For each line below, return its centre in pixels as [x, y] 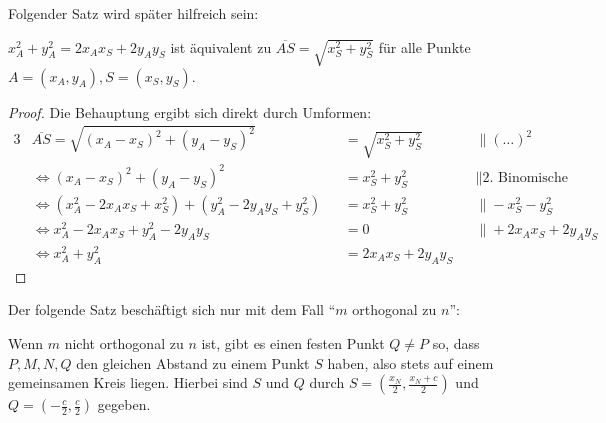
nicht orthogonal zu [124, 342]
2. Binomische [525, 177]
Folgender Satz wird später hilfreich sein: [133, 13]
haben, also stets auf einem [410, 362]
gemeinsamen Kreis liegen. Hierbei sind [128, 382]
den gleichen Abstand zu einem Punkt [193, 362]
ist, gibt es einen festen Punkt [293, 342]
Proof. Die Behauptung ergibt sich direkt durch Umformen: [190, 111]
